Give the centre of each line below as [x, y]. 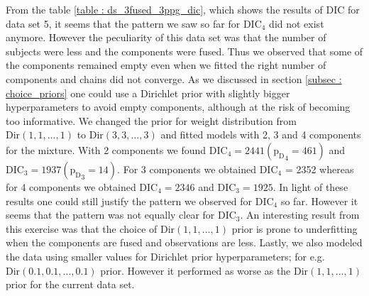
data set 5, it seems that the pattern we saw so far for [123, 23]
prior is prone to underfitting [294, 228]
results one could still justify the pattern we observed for [129, 201]
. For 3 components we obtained [187, 169]
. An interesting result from [300, 215]
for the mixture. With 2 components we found [106, 149]
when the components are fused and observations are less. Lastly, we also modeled [184, 242]
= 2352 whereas [319, 169]
